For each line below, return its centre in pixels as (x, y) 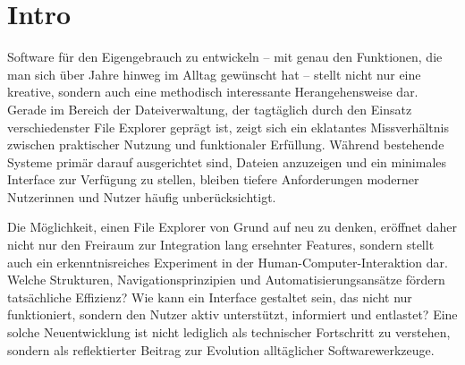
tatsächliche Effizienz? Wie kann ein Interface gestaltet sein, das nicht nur (210, 297)
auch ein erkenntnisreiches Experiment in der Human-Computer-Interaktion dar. (228, 262)
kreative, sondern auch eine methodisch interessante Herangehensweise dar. (213, 92)
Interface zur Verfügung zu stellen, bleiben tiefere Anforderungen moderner (213, 179)
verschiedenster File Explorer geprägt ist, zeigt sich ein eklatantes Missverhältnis (228, 127)
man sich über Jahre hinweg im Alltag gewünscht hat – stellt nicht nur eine (214, 74)
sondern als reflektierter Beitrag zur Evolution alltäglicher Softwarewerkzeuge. (221, 349)
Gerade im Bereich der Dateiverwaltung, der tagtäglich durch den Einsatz (210, 109)
